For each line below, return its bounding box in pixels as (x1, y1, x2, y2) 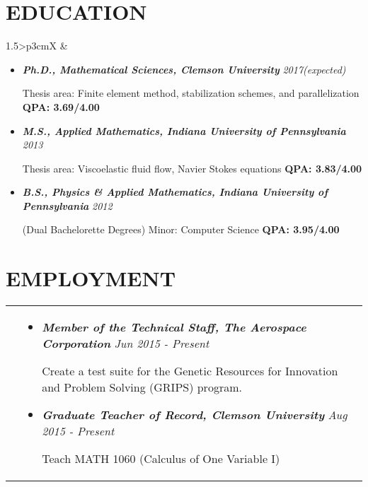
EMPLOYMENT (6, 264, 176, 293)
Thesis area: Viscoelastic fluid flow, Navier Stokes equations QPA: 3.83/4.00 (22, 160, 362, 175)
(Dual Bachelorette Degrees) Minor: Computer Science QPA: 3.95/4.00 (22, 222, 340, 237)
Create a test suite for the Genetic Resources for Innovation (42, 363, 338, 380)
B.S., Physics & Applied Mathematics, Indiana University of (22, 184, 328, 199)
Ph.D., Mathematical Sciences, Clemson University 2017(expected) (22, 61, 346, 76)
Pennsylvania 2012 (22, 198, 113, 213)
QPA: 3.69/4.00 (22, 99, 100, 114)
